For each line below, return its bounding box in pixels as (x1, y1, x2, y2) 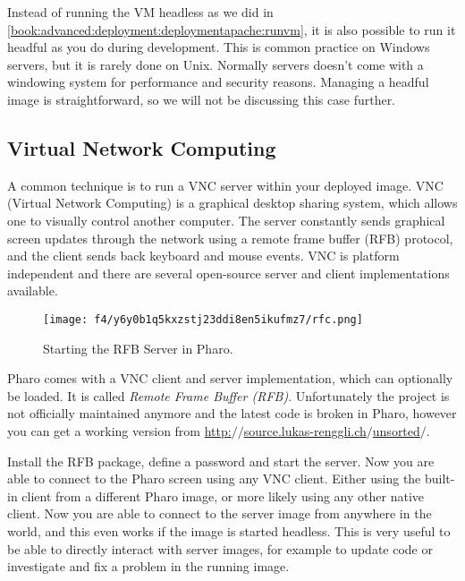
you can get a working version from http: (7, 421, 232, 440)
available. (7, 281, 58, 300)
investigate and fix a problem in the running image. (7, 557, 290, 576)
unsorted (372, 421, 420, 440)
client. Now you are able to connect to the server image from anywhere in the (7, 504, 432, 523)
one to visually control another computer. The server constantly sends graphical (7, 210, 445, 229)
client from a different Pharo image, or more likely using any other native (21, 486, 425, 505)
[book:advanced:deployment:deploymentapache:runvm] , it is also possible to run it (7, 20, 456, 38)
